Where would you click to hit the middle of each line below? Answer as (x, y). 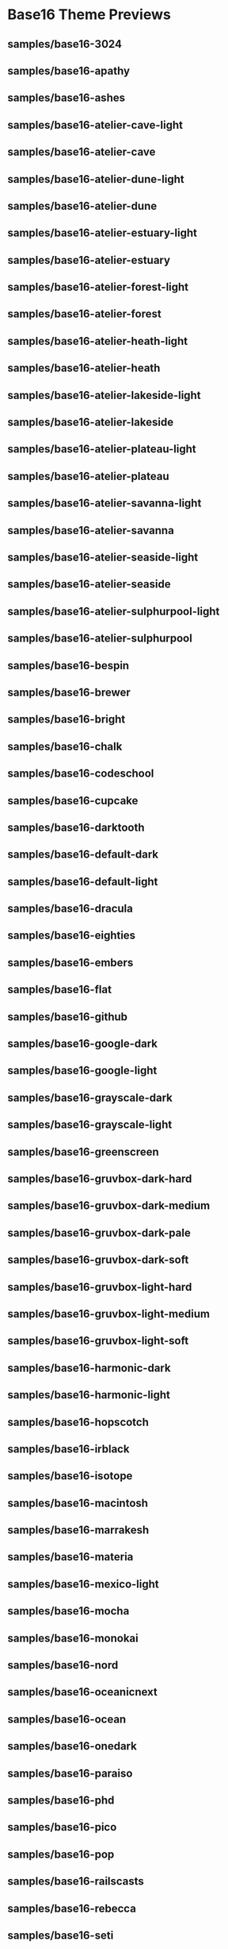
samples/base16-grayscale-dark (90, 1097)
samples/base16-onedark (72, 1746)
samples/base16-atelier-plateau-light (102, 449)
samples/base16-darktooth (76, 827)
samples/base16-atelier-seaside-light (103, 557)
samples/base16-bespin (68, 665)
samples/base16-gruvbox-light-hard (100, 1286)
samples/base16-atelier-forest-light (98, 287)
